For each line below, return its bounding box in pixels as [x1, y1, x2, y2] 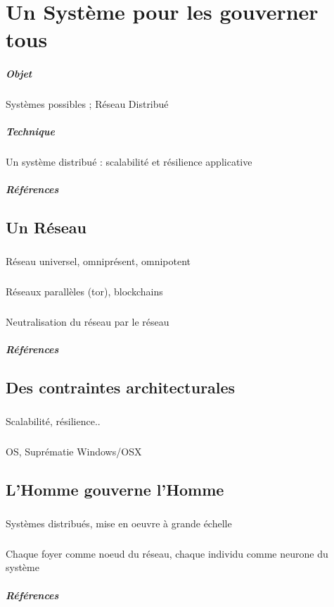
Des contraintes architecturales [6, 376, 236, 398]
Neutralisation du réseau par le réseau [6, 314, 169, 329]
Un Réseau [6, 216, 86, 238]
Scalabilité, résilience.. [6, 414, 101, 429]
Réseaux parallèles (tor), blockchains [6, 284, 163, 299]
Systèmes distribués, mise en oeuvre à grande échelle [6, 515, 232, 530]
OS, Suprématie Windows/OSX [6, 444, 142, 459]
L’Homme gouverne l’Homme [6, 479, 224, 501]
